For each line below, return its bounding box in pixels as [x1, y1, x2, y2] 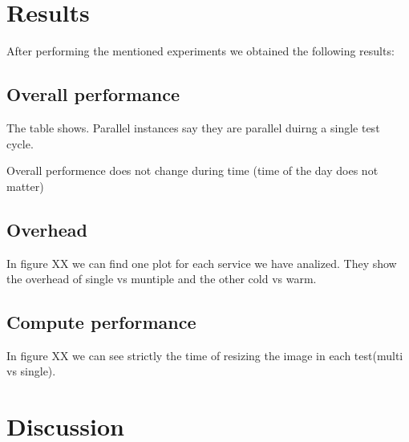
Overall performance [6, 82, 180, 107]
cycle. [6, 135, 34, 152]
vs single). [6, 363, 56, 379]
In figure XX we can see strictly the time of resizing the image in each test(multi [6, 347, 403, 363]
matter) [6, 177, 44, 194]
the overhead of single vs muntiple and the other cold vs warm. [6, 270, 317, 287]
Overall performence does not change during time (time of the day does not [6, 162, 379, 179]
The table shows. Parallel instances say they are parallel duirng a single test [6, 119, 380, 136]
